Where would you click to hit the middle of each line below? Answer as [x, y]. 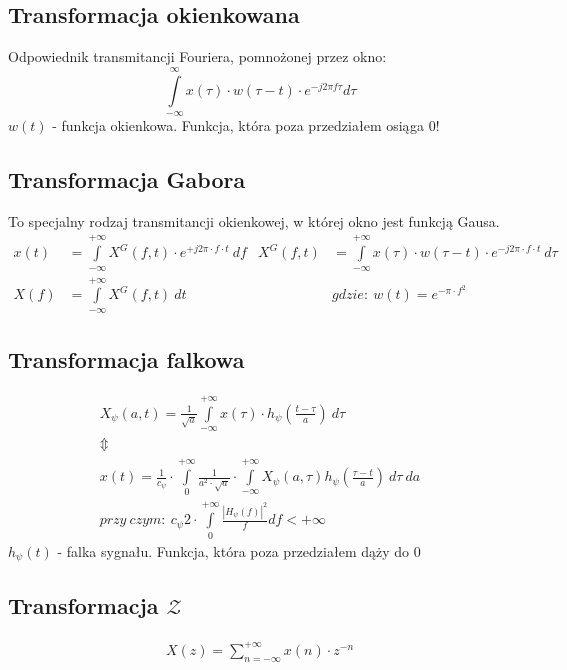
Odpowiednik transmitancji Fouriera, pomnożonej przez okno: [197, 56]
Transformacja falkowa [126, 359]
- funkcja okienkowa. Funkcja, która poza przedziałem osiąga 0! [246, 124]
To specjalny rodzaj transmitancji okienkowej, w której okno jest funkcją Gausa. [254, 220]
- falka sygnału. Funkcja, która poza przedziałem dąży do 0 [239, 550]
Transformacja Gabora [127, 178]
